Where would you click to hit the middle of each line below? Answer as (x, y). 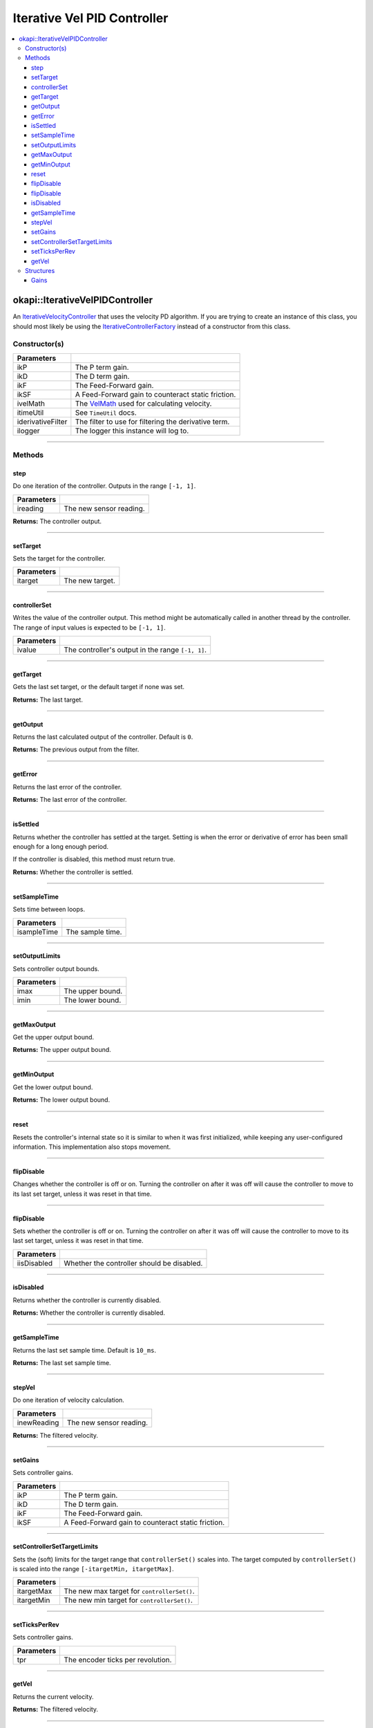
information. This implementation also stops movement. (92, 1147)
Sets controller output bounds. (56, 968)
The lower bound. (93, 1000)
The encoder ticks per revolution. (118, 1660)
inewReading (38, 1422)
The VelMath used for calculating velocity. (143, 403)
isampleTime (38, 932)
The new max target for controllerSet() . (129, 1591)
